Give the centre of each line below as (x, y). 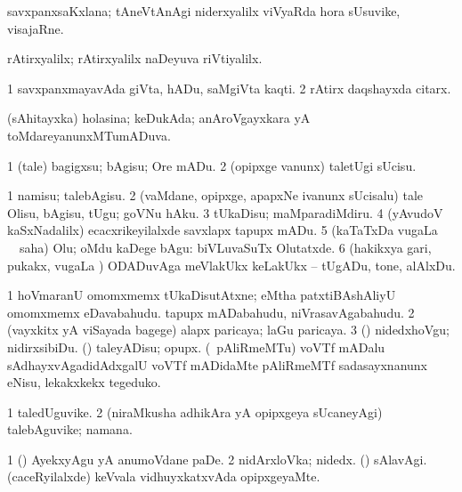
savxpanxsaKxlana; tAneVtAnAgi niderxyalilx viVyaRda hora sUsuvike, (204, 11)
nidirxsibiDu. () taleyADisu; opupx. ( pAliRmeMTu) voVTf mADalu (196, 347)
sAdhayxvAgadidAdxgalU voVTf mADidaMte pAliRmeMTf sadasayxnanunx (218, 364)
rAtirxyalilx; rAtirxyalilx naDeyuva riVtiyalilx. (135, 58)
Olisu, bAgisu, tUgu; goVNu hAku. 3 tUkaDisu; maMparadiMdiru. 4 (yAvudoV (225, 212)
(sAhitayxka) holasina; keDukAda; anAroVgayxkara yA (159, 118)
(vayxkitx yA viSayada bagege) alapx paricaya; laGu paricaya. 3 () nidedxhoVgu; (228, 330)
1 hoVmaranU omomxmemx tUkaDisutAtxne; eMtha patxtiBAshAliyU (202, 295)
